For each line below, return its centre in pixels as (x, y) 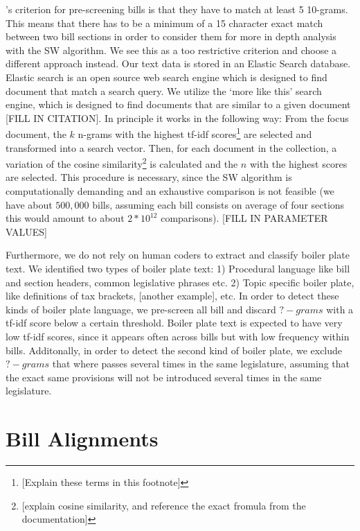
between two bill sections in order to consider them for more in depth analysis (171, 36)
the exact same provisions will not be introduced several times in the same (164, 377)
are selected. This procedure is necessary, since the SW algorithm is (149, 177)
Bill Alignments (82, 438)
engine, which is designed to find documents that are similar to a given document (178, 104)
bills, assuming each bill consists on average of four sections (218, 204)
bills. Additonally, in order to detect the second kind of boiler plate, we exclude (174, 350)
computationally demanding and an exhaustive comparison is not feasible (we (170, 191)
